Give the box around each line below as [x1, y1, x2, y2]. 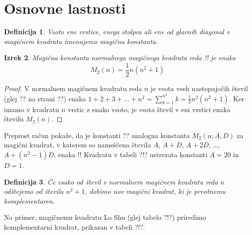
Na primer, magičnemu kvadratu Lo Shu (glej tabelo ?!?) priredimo [4, 212, 206, 222]
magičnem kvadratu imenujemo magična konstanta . [4, 36, 158, 46]
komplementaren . [4, 195, 55, 206]
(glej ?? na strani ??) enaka [4, 93, 86, 103]
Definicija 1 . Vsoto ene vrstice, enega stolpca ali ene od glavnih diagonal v [4, 26, 230, 37]
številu [4, 114, 24, 124]
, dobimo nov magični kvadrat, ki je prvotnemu [84, 186, 226, 196]
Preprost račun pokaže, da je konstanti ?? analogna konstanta [4, 130, 190, 140]
